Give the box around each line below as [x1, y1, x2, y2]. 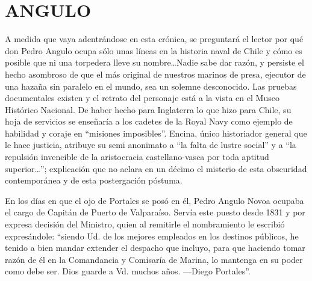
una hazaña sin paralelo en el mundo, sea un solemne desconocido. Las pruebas [5, 79, 297, 92]
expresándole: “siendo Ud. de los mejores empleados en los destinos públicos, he [5, 229, 299, 242]
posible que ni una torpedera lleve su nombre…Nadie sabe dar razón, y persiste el [5, 56, 304, 69]
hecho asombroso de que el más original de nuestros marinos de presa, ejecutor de [5, 67, 306, 80]
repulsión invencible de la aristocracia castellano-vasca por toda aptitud [5, 150, 269, 163]
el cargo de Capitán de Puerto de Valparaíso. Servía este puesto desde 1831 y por [5, 206, 305, 218]
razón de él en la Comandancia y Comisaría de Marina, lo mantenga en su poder [5, 253, 303, 265]
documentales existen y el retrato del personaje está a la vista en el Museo [5, 91, 279, 104]
